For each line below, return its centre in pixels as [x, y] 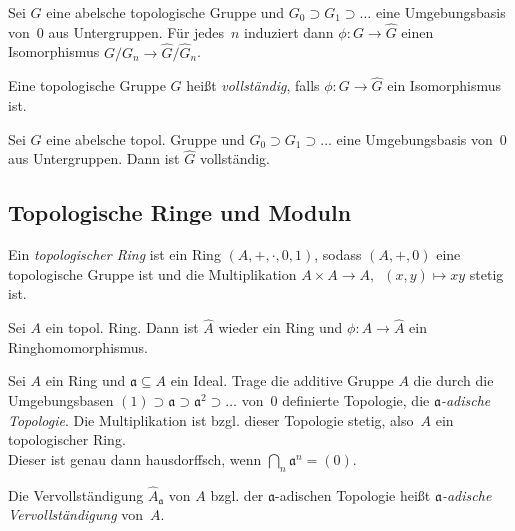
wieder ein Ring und [280, 327]
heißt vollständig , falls [253, 85]
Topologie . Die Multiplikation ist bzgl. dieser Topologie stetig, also [211, 419]
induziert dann [289, 31]
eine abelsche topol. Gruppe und [145, 138]
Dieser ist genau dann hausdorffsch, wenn [135, 458]
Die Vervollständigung [76, 494]
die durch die [453, 380]
